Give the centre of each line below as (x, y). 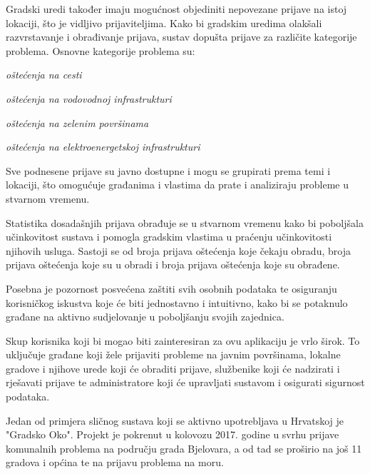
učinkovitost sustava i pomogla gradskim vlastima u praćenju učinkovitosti (169, 237)
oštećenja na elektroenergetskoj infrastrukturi (103, 147)
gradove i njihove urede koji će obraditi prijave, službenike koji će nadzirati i (173, 368)
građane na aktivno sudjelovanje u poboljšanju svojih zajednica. (145, 317)
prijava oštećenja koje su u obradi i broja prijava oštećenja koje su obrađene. (173, 264)
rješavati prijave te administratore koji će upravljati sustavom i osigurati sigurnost (185, 382)
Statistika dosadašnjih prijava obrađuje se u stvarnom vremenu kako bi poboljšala (185, 222)
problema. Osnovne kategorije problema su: (101, 50)
